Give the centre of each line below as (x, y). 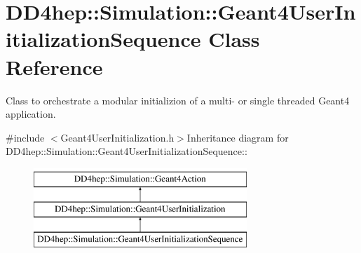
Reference (54, 66)
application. (31, 114)
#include (25, 137)
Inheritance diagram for (238, 137)
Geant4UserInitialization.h (117, 137)
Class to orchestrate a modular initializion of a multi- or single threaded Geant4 (178, 100)
